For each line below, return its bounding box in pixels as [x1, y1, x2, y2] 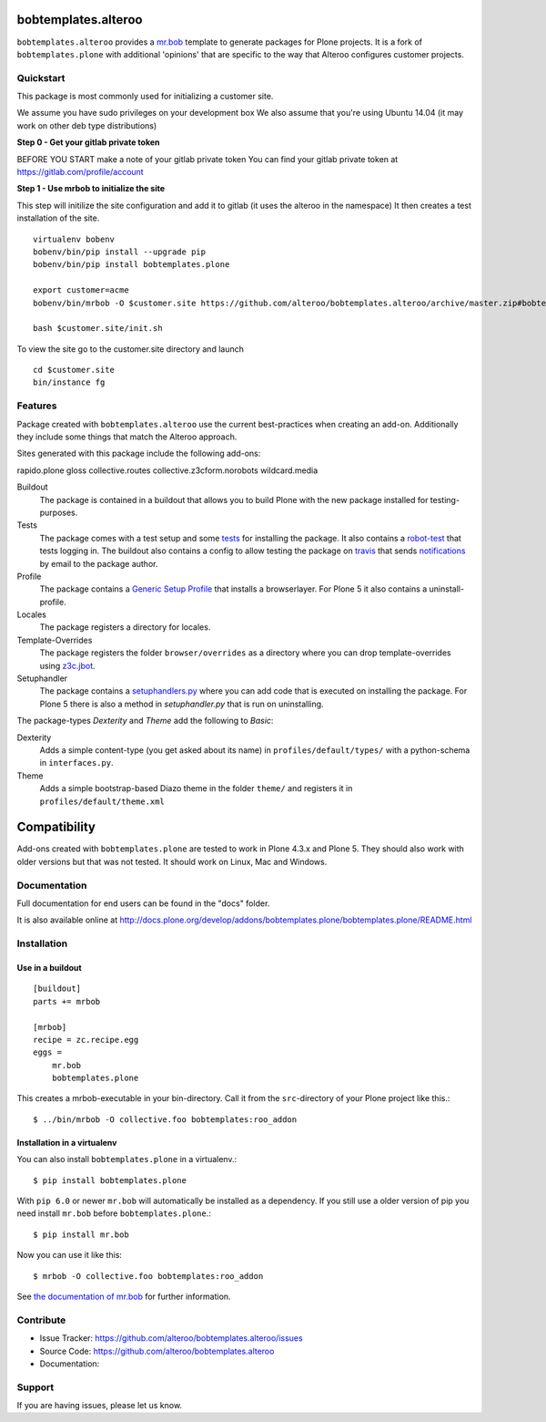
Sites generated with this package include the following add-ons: [16, 448, 261, 459]
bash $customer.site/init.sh [33, 324, 163, 334]
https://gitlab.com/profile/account [16, 167, 145, 177]
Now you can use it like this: [16, 1250, 123, 1261]
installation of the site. [16, 212, 100, 223]
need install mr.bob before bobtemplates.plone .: [16, 1208, 211, 1219]
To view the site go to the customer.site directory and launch [16, 343, 245, 355]
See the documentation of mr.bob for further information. [16, 1291, 231, 1302]
